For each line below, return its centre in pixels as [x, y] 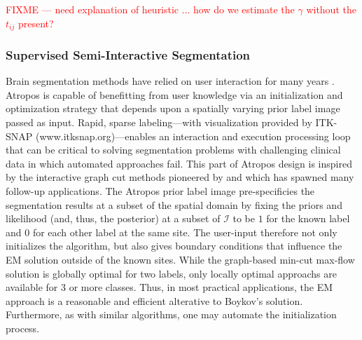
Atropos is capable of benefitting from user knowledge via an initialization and [174, 94]
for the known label [308, 218]
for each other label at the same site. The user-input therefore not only [185, 232]
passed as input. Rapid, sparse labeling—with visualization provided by [159, 122]
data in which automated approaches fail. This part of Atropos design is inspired [179, 163]
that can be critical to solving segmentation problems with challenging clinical [173, 150]
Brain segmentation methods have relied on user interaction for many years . [170, 81]
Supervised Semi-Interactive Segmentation [128, 54]
